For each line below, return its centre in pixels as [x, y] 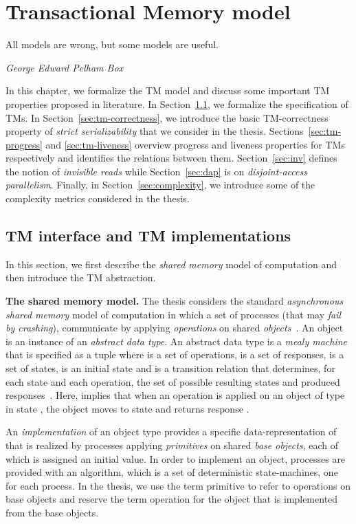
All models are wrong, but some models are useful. [112, 44]
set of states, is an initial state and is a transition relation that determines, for [170, 368]
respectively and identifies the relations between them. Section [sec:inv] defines [171, 158]
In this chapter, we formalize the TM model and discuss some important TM [168, 90]
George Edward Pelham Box [65, 67]
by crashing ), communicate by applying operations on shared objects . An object [175, 328]
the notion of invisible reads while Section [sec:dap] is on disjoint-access [156, 171]
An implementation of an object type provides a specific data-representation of [171, 432]
